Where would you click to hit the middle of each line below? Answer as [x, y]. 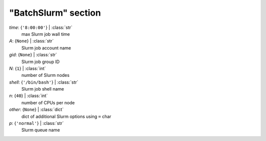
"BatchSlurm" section [55, 13]
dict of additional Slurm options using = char [66, 116]
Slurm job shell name [43, 89]
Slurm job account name [46, 48]
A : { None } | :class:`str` [32, 41]
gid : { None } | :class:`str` [33, 55]
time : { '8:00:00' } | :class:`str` [41, 27]
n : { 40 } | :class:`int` [28, 96]
